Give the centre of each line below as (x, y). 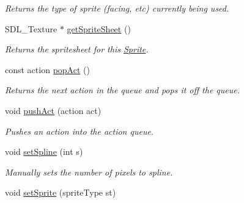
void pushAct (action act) (53, 110)
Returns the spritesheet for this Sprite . (77, 49)
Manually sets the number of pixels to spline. (89, 172)
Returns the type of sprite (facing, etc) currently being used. (117, 8)
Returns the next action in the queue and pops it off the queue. (122, 90)
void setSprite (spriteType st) (61, 192)
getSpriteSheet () (99, 28)
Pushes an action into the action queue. (79, 131)
